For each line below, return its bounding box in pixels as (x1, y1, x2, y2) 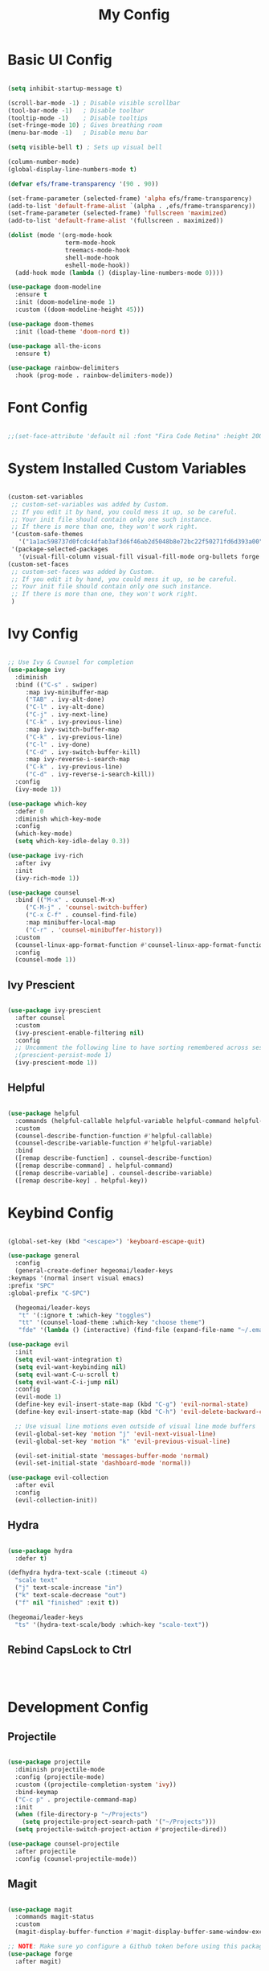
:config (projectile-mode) (14, 1773, 105, 1781)
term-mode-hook (64, 239, 116, 247)
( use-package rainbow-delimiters (7, 364, 120, 372)
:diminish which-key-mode (14, 814, 102, 823)
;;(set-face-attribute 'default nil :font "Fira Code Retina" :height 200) (7, 432, 267, 441)
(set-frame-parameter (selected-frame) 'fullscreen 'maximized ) (7, 209, 227, 218)
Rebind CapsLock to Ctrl (7, 1642, 132, 1657)
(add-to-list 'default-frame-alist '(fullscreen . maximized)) (7, 217, 224, 225)
